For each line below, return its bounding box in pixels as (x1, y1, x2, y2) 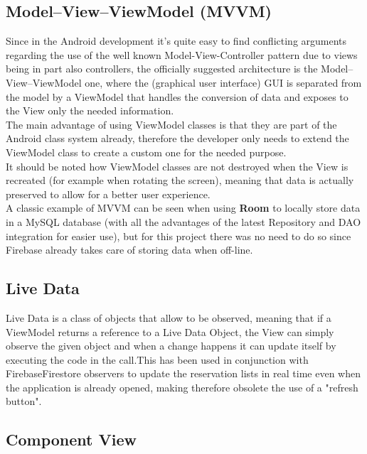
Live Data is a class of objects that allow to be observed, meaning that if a (6, 310, 331, 325)
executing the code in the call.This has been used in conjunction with (6, 352, 309, 367)
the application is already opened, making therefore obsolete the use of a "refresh (6, 379, 358, 394)
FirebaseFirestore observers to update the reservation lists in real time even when (6, 366, 361, 381)
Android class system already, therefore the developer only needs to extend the (6, 131, 349, 146)
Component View (6, 428, 137, 450)
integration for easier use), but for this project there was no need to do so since (6, 228, 351, 243)
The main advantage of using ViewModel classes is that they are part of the (6, 117, 337, 131)
